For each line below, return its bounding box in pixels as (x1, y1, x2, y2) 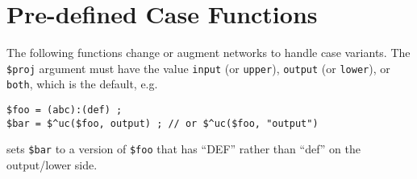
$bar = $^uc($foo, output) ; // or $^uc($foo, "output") (6, 117, 319, 129)
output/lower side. (6, 157, 98, 173)
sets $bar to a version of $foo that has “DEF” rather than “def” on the (6, 140, 361, 157)
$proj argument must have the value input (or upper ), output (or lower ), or (6, 59, 390, 76)
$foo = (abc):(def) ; (6, 104, 123, 116)
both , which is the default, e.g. (6, 75, 158, 92)
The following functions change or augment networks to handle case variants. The (6, 44, 411, 61)
